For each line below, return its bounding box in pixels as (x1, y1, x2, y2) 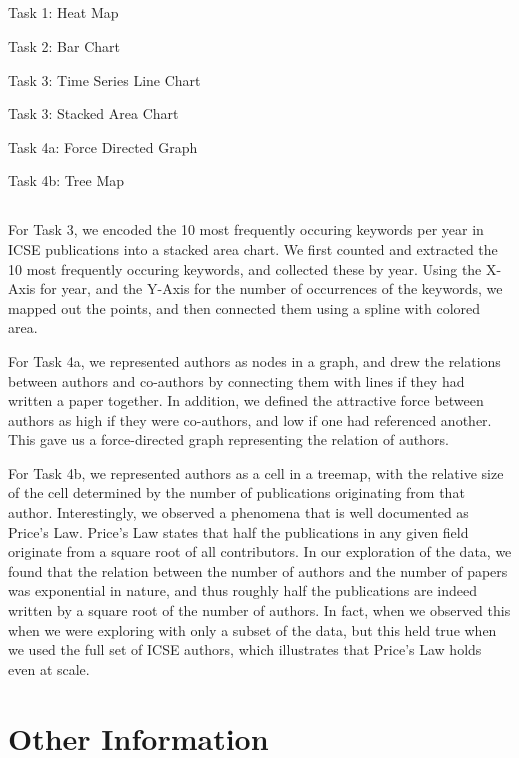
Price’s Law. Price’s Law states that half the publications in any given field (8, 521, 469, 542)
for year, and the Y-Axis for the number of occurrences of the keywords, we (39, 278, 503, 299)
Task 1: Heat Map (8, 2, 119, 23)
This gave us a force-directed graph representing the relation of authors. (8, 429, 449, 450)
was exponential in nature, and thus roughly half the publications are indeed (8, 580, 478, 601)
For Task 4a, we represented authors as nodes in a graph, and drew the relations (8, 350, 501, 371)
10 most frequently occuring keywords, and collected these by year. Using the (8, 258, 482, 279)
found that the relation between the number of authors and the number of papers (8, 560, 508, 581)
